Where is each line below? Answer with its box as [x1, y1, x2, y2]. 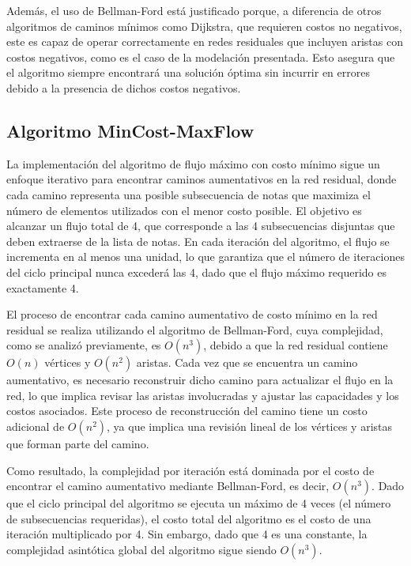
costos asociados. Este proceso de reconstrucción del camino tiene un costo [6, 402, 368, 419]
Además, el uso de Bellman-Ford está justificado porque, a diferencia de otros [6, 2, 382, 18]
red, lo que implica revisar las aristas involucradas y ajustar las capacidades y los [6, 387, 399, 403]
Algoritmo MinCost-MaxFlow [6, 118, 255, 142]
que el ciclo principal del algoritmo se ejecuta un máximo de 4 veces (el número [6, 495, 391, 511]
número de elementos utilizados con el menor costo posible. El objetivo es [6, 202, 362, 218]
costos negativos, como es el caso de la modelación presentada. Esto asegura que [6, 48, 395, 65]
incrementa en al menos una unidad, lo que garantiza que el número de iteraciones [6, 248, 405, 265]
